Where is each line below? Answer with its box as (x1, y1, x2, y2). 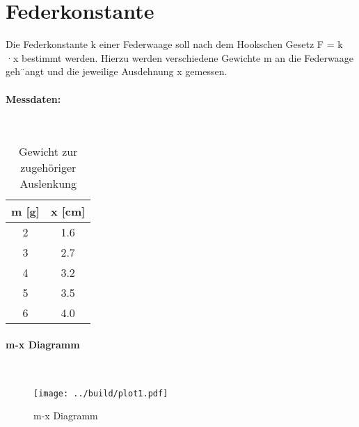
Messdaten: (6, 91, 61, 106)
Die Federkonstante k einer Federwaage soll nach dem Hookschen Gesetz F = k (6, 37, 343, 51)
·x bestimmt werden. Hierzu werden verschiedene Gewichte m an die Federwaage (6, 50, 353, 65)
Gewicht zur (18, 143, 78, 160)
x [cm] (50, 203, 86, 220)
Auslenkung (19, 175, 77, 192)
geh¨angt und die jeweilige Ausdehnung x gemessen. (6, 64, 228, 79)
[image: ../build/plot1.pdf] (33, 388, 168, 398)
